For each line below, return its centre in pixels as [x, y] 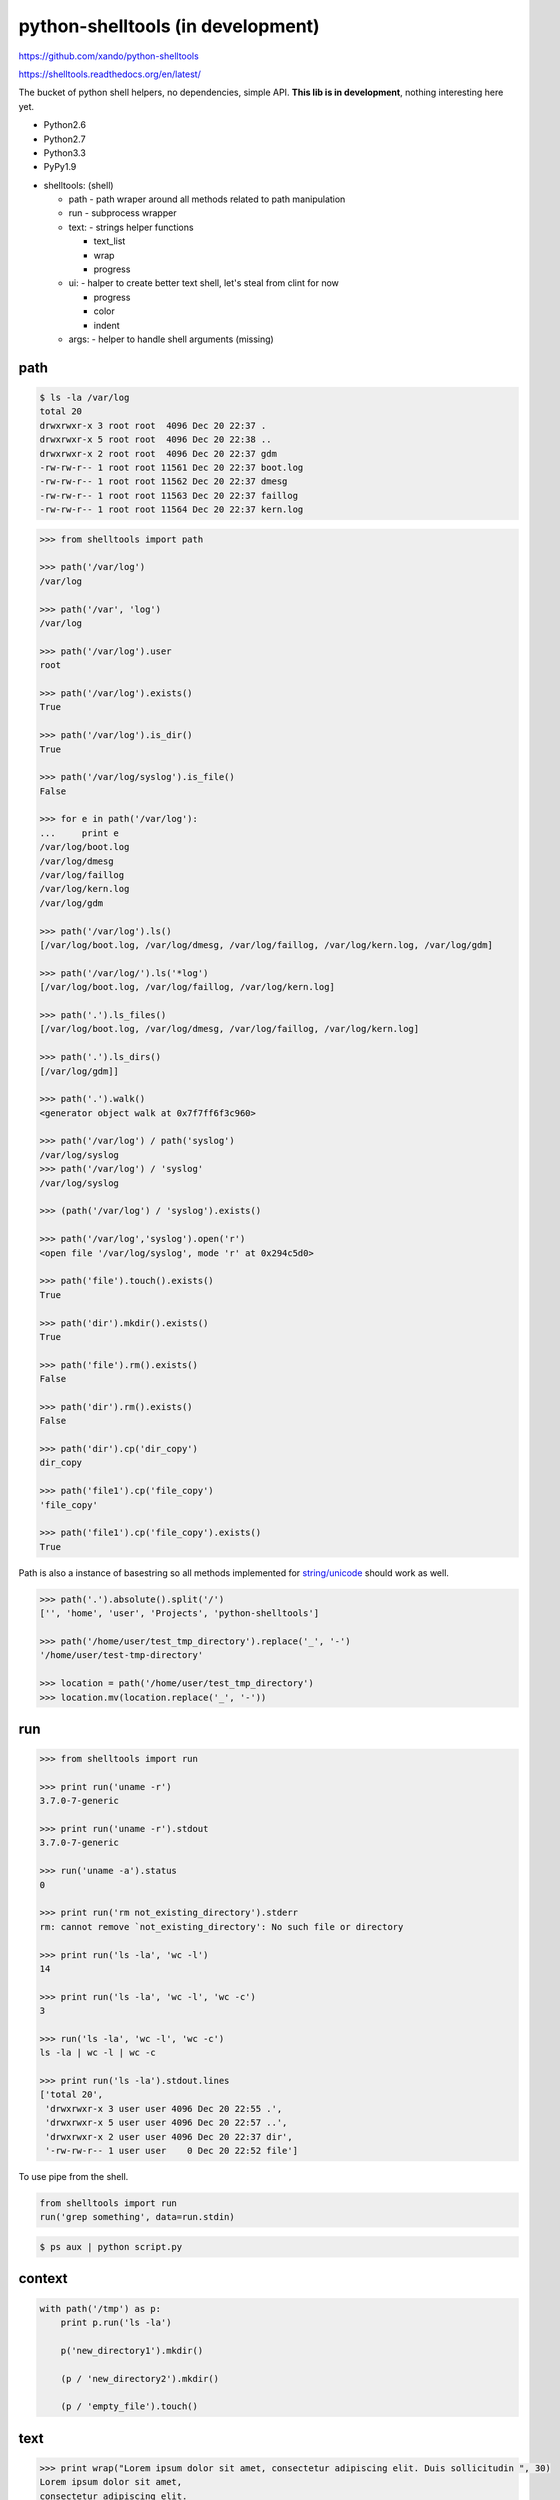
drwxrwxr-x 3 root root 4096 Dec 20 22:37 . [153, 425]
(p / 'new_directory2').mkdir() [140, 2378]
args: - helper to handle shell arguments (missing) [171, 339]
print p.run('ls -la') [116, 2322]
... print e [79, 833]
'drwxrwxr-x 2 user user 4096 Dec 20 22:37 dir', [169, 2136]
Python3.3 [65, 152]
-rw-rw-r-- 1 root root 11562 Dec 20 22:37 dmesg [163, 481]
